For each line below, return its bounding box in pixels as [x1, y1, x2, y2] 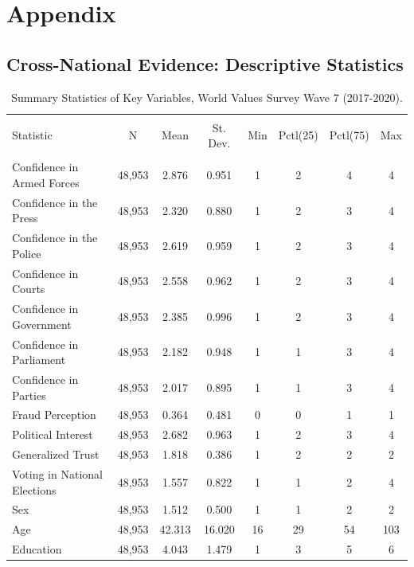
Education [12, 541, 62, 557]
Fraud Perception [12, 406, 96, 423]
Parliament [12, 351, 66, 368]
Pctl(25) [278, 127, 318, 143]
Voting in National [12, 465, 103, 482]
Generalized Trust [12, 446, 100, 463]
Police [12, 244, 41, 261]
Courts [12, 280, 45, 297]
